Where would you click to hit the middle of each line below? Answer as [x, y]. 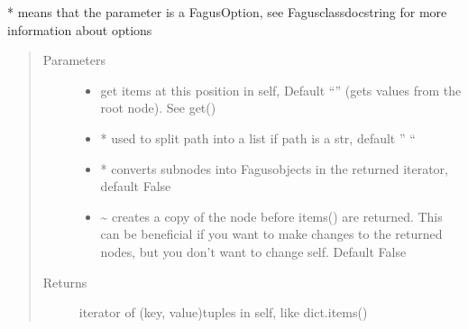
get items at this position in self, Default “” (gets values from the [281, 90]
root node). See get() [158, 108]
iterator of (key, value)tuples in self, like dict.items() [223, 312]
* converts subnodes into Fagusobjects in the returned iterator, [274, 168]
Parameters [74, 60]
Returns [65, 282]
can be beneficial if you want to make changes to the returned [271, 234]
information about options [80, 29]
